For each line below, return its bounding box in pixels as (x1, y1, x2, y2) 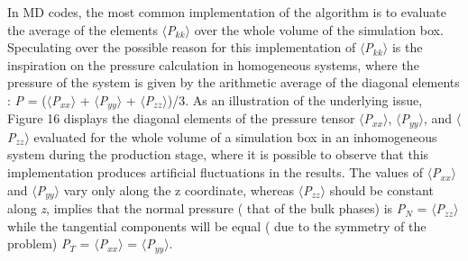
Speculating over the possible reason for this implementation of (7, 38, 356, 57)
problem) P (7, 234, 70, 253)
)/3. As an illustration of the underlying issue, (167, 90, 423, 109)
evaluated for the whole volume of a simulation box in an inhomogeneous (33, 127, 437, 146)
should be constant (329, 180, 434, 199)
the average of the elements (7, 20, 158, 39)
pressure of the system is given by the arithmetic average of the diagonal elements (7, 73, 460, 92)
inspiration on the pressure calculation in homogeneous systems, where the (7, 55, 419, 74)
